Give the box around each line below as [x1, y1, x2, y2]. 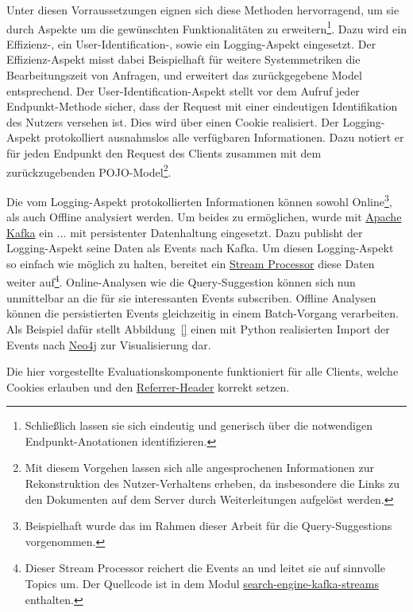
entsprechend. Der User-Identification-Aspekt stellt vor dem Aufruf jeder [6, 82, 360, 99]
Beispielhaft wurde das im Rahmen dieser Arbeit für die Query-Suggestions [25, 517, 392, 534]
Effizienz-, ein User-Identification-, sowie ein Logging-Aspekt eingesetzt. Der [6, 35, 376, 52]
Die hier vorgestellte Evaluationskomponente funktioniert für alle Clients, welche [6, 363, 399, 380]
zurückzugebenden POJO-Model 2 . [6, 161, 172, 180]
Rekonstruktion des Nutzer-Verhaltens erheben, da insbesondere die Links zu [25, 475, 400, 492]
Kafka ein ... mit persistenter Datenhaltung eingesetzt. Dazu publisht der [6, 224, 363, 240]
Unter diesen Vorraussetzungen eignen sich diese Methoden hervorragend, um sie [6, 2, 399, 18]
